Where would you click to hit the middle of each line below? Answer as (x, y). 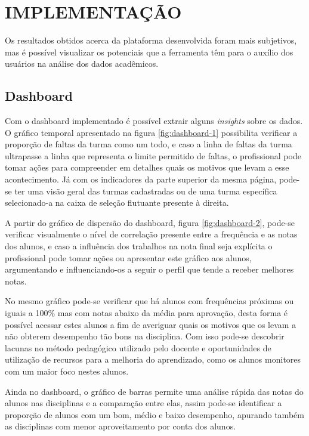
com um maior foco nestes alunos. (67, 371)
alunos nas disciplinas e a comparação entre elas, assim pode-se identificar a (143, 403)
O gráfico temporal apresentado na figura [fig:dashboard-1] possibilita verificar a (151, 132)
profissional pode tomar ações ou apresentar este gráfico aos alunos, (128, 257)
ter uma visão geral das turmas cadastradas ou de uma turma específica (146, 191)
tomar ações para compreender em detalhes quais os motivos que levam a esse (147, 167)
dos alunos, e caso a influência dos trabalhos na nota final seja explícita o (139, 246)
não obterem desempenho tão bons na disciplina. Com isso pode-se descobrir (145, 336)
